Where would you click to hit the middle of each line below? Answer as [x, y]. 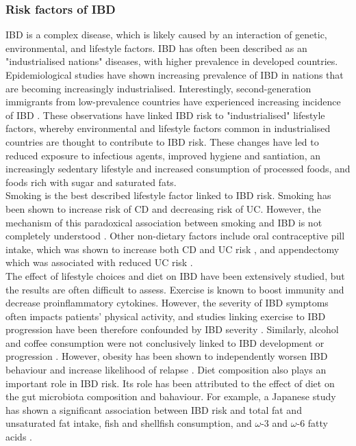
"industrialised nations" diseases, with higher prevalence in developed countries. [172, 61]
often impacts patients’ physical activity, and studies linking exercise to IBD [166, 316]
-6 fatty [312, 423]
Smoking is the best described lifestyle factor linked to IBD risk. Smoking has [168, 195]
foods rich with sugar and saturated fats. [91, 182]
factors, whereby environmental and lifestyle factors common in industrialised [168, 128]
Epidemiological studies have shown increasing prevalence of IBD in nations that [175, 75]
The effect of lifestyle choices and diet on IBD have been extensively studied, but [175, 275]
